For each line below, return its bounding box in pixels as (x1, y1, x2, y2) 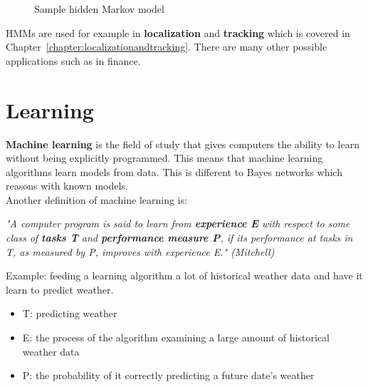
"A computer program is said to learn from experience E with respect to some (6, 216, 350, 231)
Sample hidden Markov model (34, 1, 164, 16)
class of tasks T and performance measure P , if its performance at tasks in (6, 230, 353, 245)
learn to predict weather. (6, 282, 114, 296)
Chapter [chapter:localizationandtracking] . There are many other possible (6, 39, 327, 54)
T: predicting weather (22, 306, 117, 321)
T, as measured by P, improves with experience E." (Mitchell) (6, 244, 275, 259)
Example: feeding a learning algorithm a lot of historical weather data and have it (6, 268, 363, 283)
